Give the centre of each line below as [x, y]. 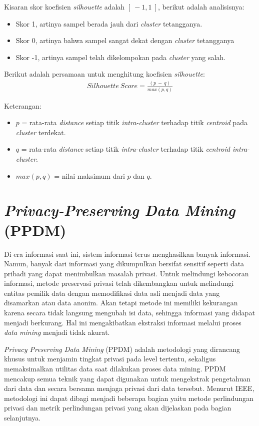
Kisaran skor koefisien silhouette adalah [64, 7]
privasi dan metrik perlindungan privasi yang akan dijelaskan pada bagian [118, 408]
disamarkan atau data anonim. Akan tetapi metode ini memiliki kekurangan [121, 303]
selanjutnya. [22, 417]
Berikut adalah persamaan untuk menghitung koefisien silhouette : [104, 74]
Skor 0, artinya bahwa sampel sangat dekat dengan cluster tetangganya [125, 40]
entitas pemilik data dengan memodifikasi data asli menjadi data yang [112, 293]
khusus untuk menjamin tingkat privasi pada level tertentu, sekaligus [110, 359]
